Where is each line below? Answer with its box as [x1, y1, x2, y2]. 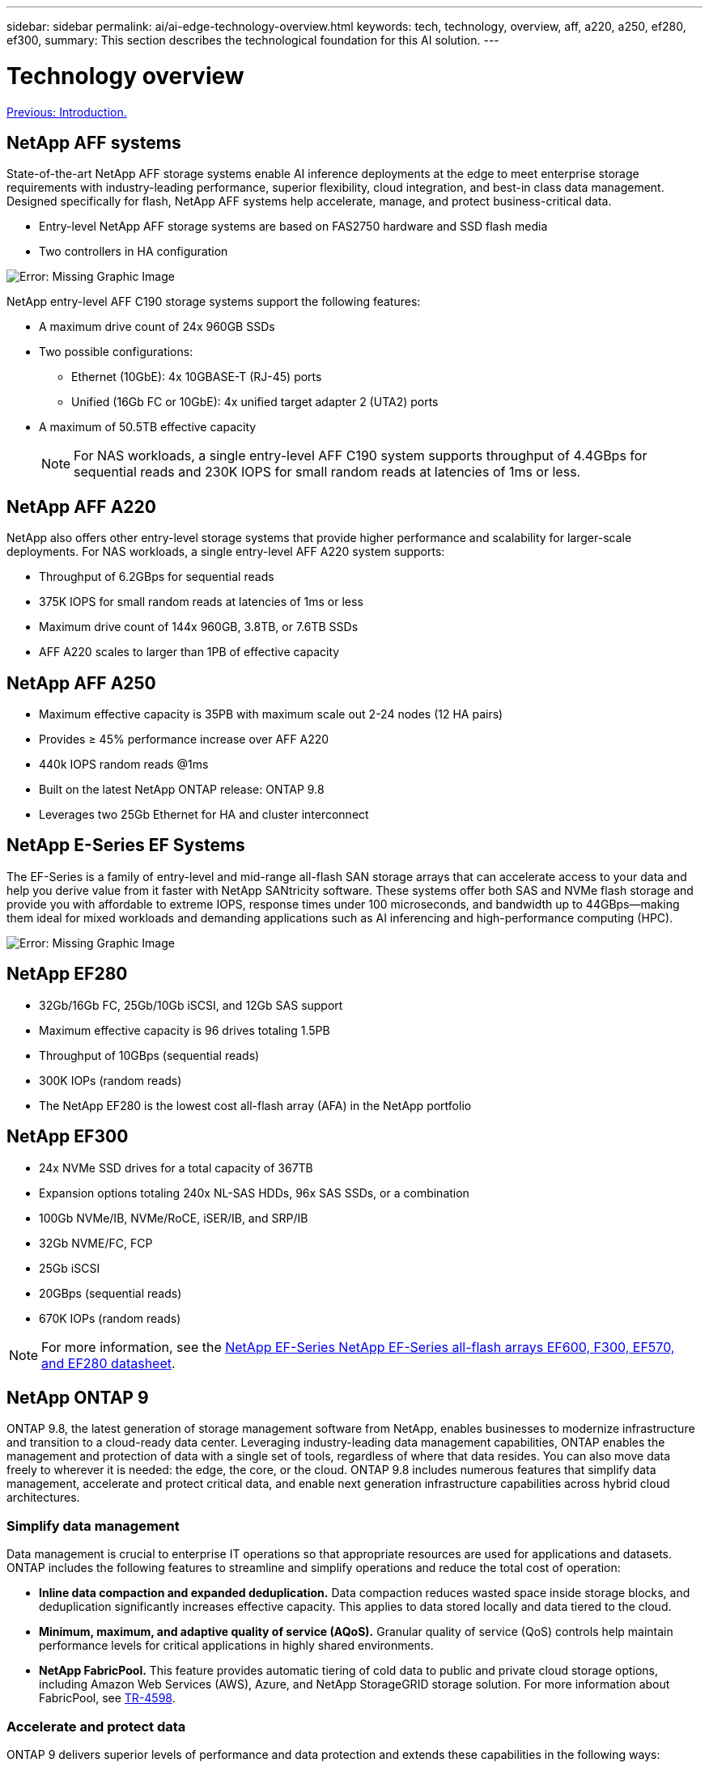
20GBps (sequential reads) [39, 1286, 182, 1300]
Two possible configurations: [39, 345, 193, 359]
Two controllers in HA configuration [39, 244, 228, 259]
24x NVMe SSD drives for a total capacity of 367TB [39, 1160, 313, 1175]
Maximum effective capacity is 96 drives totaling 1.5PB [39, 1023, 330, 1037]
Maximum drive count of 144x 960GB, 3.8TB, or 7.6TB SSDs [39, 620, 359, 634]
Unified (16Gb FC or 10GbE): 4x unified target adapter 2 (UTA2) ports [71, 395, 439, 409]
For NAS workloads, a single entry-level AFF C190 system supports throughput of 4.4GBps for [74, 447, 647, 464]
